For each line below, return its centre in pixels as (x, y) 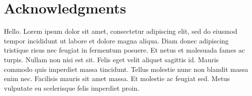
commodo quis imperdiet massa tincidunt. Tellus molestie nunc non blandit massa (126, 69)
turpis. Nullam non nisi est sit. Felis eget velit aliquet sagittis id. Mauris (111, 59)
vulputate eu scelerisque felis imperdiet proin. (72, 88)
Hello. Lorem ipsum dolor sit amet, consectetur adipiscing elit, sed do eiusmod (121, 31)
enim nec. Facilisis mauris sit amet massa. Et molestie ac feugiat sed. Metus (117, 78)
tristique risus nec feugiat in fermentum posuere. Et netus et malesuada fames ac (125, 50)
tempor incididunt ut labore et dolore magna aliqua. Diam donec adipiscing (116, 40)
